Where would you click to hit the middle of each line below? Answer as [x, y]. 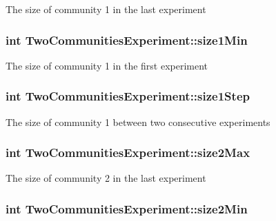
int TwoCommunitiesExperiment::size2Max [128, 152]
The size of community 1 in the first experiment [107, 65]
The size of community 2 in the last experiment [106, 178]
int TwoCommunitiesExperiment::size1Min [127, 40]
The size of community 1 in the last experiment [106, 9]
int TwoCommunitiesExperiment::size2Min [127, 208]
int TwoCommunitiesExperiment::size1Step [128, 96]
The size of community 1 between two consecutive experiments [138, 122]
